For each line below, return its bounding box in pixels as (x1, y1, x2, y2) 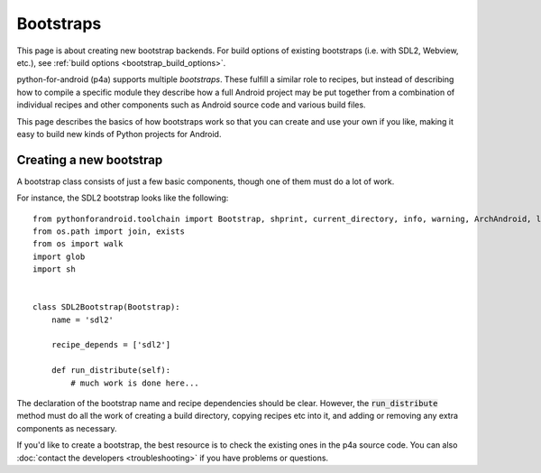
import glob (32, 251, 86, 262)
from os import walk (32, 239, 124, 249)
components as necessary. (16, 422, 117, 433)
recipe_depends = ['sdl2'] (50, 339, 171, 350)
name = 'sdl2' (50, 314, 115, 325)
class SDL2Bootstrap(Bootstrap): (32, 302, 180, 312)
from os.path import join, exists (32, 226, 185, 236)
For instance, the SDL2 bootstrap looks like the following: (16, 192, 229, 203)
